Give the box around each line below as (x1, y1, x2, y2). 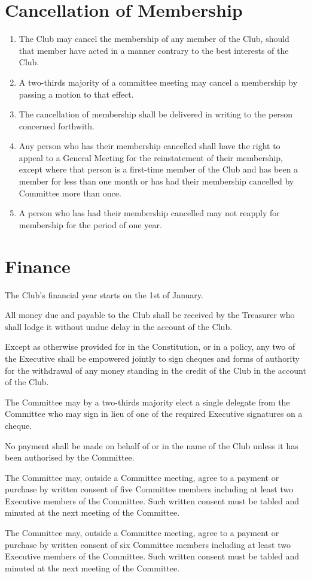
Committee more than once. (19, 186, 121, 199)
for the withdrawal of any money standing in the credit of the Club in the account (5, 364, 306, 376)
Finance (5, 253, 71, 278)
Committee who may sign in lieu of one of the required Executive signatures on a (5, 407, 303, 420)
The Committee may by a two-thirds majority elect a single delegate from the (5, 395, 290, 408)
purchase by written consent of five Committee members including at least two (5, 483, 294, 495)
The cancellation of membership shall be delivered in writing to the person (19, 108, 293, 120)
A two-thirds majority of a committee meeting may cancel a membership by (19, 75, 298, 88)
